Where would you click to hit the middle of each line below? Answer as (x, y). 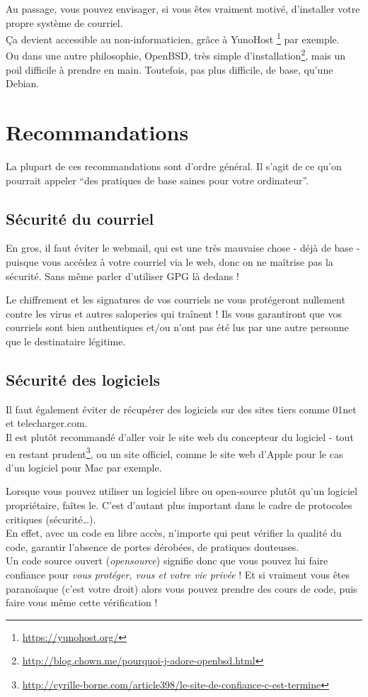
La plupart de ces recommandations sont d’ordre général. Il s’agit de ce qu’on (174, 166)
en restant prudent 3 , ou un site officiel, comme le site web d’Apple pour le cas (174, 452)
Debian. (23, 83)
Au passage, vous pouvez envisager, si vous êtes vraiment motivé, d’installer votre (183, 9)
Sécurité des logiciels (83, 379)
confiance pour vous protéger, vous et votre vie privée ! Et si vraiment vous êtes (178, 574)
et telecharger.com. (47, 423)
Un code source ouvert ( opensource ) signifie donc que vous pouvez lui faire (167, 561)
